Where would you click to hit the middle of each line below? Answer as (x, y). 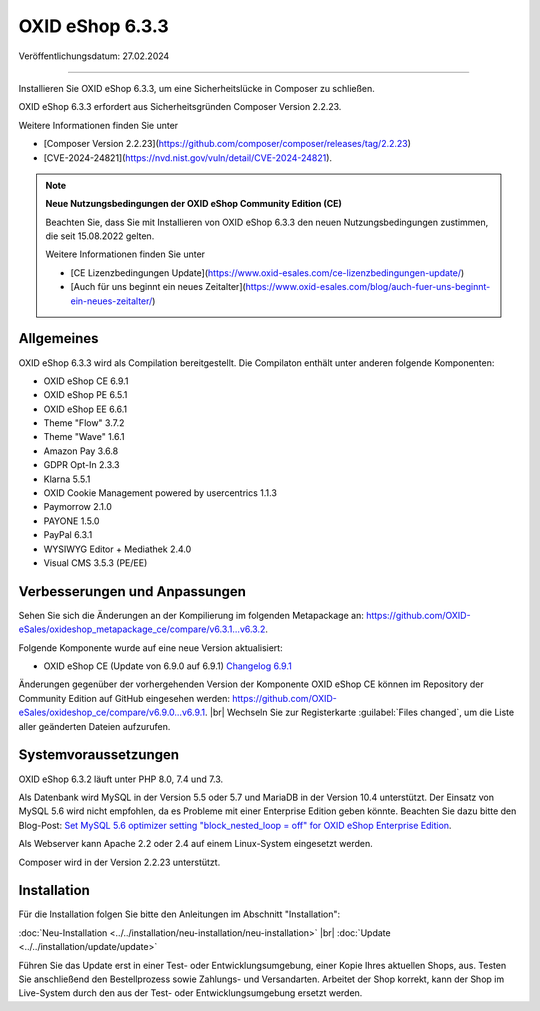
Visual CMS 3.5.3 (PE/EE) (95, 563)
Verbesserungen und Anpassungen (132, 591)
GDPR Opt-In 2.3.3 (81, 465)
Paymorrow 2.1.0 (77, 507)
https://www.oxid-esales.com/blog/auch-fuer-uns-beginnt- (368, 287)
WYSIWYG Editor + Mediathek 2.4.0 (117, 549)
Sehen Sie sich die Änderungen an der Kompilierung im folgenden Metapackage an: (191, 615)
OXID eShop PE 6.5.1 (85, 395)
